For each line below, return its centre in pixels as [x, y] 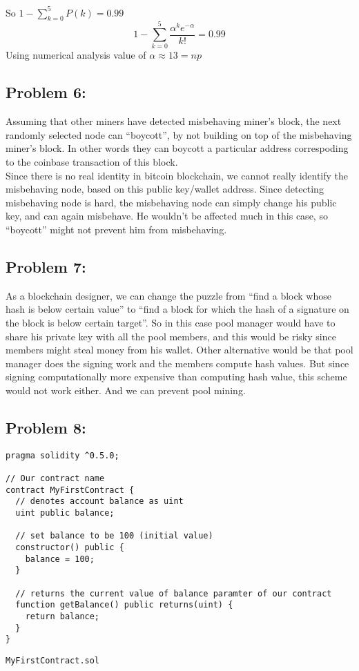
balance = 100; [60, 559]
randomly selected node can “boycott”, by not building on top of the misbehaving [179, 134]
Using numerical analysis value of [76, 55]
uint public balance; [65, 513]
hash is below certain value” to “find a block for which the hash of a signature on [177, 309]
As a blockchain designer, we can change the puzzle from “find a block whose [168, 295]
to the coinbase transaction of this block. [92, 162]
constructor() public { [70, 547]
